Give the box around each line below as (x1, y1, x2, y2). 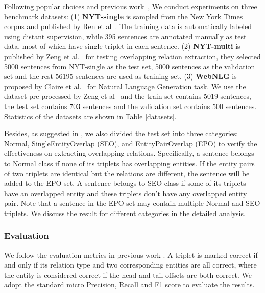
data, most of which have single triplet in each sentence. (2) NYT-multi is (4, 41, 240, 51)
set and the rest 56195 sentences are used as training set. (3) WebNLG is (4, 71, 237, 82)
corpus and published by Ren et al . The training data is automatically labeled (4, 21, 252, 32)
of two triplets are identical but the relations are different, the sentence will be (4, 168, 250, 178)
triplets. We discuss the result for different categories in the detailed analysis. (4, 207, 246, 218)
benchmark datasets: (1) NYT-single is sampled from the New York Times (4, 11, 243, 21)
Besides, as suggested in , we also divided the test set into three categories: (4, 128, 238, 139)
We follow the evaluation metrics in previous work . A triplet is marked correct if (4, 249, 258, 260)
